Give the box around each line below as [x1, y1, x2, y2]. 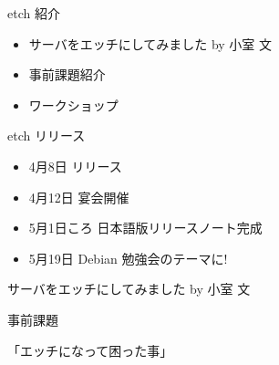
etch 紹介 [7, 4, 60, 22]
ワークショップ [28, 95, 119, 114]
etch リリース [7, 126, 86, 145]
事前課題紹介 [28, 65, 106, 84]
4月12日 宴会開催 [28, 187, 129, 206]
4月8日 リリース [28, 156, 122, 175]
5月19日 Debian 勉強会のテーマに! [28, 248, 228, 267]
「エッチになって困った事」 [7, 340, 173, 360]
